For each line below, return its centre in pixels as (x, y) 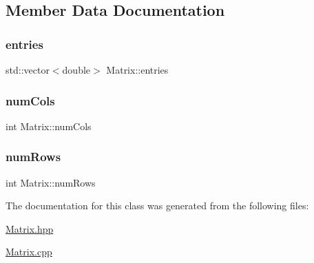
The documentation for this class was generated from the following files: (157, 206)
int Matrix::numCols (49, 126)
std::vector (28, 70)
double (76, 70)
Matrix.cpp (29, 252)
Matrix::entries (137, 70)
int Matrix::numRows (51, 182)
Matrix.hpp (30, 228)
